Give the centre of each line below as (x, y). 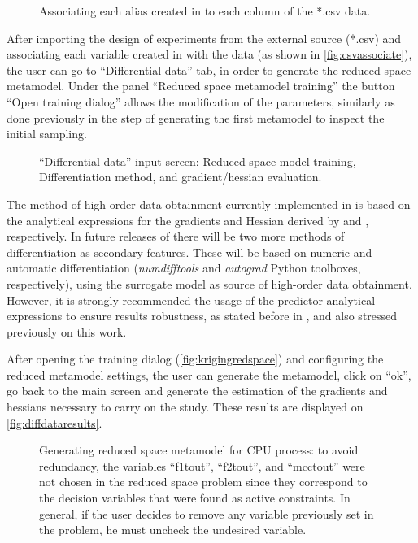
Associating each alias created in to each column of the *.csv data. (205, 11)
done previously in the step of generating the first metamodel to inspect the (196, 117)
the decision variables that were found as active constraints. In (195, 498)
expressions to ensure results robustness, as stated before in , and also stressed (202, 316)
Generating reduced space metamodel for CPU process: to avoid (199, 450)
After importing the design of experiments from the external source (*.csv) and (204, 38)
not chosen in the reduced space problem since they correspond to (203, 482)
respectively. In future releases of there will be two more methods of (176, 236)
